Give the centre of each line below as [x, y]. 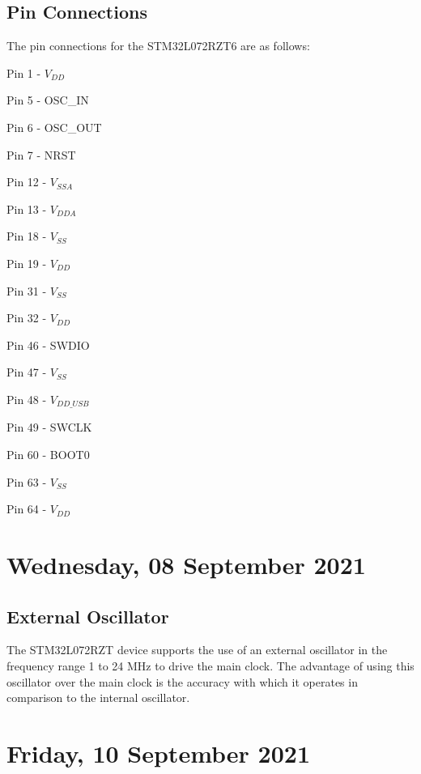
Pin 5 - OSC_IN [48, 100]
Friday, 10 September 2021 [159, 753]
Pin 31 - [27, 290]
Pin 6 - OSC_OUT [54, 127]
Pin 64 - [27, 509]
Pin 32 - [27, 318]
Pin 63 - [27, 481]
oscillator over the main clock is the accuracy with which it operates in [182, 681]
